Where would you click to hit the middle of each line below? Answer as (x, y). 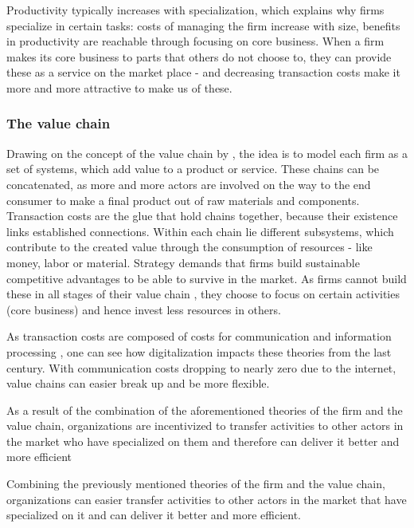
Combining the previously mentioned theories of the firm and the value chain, (196, 484)
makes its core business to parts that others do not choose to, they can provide (199, 56)
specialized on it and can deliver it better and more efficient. (154, 515)
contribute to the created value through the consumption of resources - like (189, 247)
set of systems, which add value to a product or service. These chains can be (193, 169)
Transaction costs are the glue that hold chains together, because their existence (202, 216)
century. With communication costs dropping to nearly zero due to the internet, (201, 367)
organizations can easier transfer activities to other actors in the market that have (207, 499)
